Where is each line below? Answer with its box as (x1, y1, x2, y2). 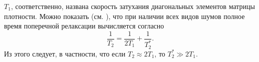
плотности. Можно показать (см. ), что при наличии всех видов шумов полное (4, 10, 245, 21)
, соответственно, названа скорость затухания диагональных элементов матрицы (11, 1, 255, 11)
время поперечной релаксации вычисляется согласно (4, 20, 164, 31)
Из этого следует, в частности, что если (4, 48, 126, 58)
